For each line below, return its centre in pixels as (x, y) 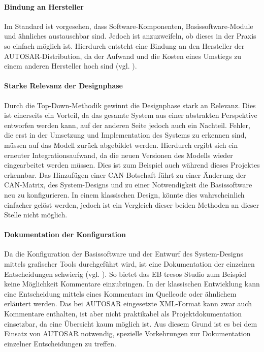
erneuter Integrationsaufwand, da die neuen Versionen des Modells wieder (119, 155)
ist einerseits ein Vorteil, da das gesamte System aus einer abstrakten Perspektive (131, 115)
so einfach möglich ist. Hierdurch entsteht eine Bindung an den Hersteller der (124, 45)
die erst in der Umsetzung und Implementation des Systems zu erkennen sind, (125, 135)
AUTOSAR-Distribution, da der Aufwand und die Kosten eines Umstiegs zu (123, 56)
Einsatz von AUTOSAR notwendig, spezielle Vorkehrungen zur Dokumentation (127, 333)
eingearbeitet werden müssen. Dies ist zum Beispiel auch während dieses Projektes (132, 165)
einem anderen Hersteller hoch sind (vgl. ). (71, 66)
